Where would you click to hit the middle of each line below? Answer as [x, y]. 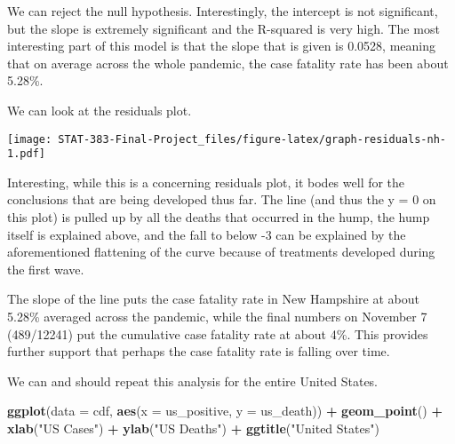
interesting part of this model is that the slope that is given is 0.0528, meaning [221, 46]
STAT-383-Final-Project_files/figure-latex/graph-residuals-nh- [252, 139]
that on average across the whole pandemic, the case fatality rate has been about [228, 63]
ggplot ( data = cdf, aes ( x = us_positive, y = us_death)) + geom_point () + [225, 411]
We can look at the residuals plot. [100, 110]
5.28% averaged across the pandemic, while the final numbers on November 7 [217, 317]
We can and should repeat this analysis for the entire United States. [193, 381]
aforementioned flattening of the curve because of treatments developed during [221, 252]
